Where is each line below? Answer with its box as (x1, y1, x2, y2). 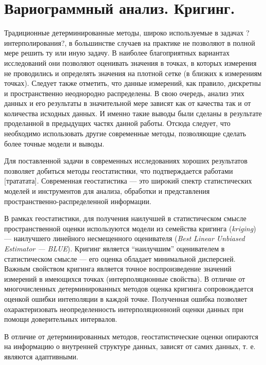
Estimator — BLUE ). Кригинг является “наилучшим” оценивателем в (4, 243, 225, 253)
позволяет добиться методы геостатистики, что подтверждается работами (4, 165, 233, 176)
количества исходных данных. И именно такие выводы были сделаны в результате (4, 107, 262, 118)
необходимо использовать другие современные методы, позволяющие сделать (4, 128, 246, 139)
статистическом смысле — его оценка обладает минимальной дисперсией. (4, 253, 236, 264)
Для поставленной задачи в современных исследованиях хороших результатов (4, 155, 248, 166)
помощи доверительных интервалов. (4, 314, 118, 324)
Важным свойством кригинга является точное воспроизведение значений (4, 263, 232, 274)
